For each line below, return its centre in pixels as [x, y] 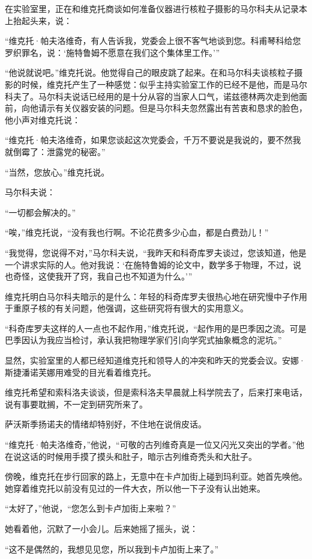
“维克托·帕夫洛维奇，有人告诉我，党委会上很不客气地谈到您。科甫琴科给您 [153, 41]
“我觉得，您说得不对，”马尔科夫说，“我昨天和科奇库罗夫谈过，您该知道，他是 [156, 252]
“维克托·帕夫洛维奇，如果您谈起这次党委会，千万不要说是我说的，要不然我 [153, 140]
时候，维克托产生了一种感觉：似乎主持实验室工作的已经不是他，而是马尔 [164, 84]
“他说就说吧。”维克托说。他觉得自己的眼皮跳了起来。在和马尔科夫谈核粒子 [150, 72]
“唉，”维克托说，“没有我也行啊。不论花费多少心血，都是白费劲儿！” [137, 232]
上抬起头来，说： [38, 20]
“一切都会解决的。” [40, 212]
